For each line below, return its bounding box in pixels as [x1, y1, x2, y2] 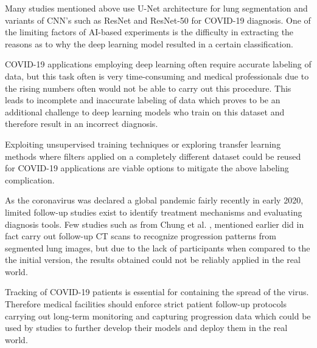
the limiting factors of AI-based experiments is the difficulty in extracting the [5, 26, 294, 38]
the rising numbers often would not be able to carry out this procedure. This [5, 81, 291, 94]
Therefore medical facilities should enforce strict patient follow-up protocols [5, 298, 287, 310]
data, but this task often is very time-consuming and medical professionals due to [5, 69, 309, 82]
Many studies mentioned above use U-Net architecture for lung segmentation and [5, 2, 308, 14]
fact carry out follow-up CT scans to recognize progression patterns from [5, 230, 276, 242]
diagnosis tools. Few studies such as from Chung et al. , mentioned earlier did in [5, 217, 304, 230]
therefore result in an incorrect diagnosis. [5, 117, 158, 130]
